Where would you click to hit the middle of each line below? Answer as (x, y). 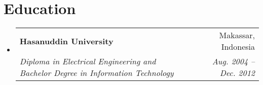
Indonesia (238, 47)
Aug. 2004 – (233, 61)
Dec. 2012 (237, 73)
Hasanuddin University (66, 41)
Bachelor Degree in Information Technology (97, 73)
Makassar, (237, 35)
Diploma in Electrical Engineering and (88, 61)
